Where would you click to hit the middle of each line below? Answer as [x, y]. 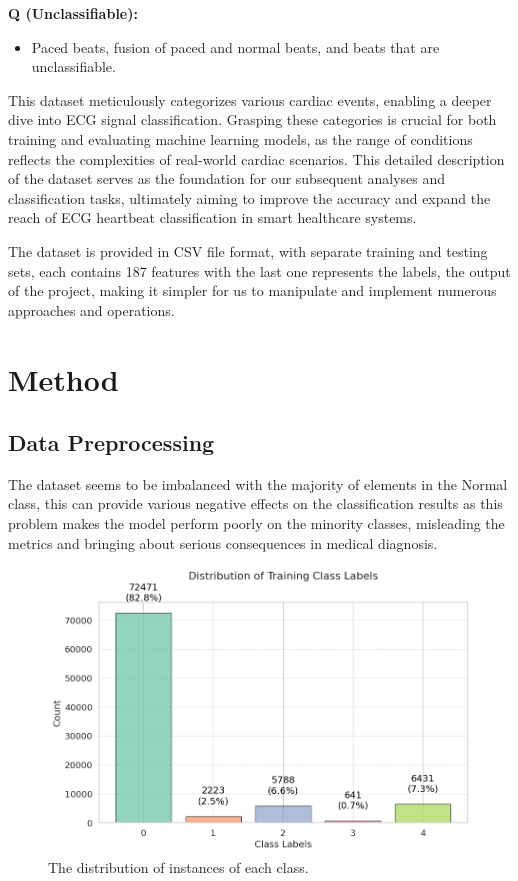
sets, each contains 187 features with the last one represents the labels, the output [259, 270]
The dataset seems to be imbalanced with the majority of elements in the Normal [258, 483]
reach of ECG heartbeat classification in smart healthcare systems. [212, 217]
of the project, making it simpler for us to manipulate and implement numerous [252, 290]
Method [63, 378]
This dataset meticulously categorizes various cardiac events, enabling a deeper [250, 99]
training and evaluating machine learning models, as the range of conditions [240, 138]
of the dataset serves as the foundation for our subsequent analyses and [227, 178]
